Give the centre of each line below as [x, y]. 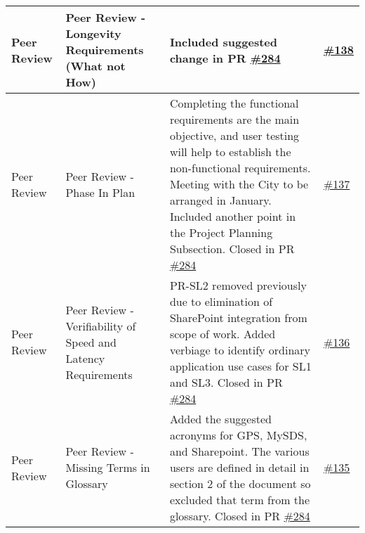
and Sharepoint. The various [239, 451]
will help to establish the [230, 152]
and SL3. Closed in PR [226, 382]
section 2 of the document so [240, 483]
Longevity [93, 33]
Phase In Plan [100, 192]
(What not [95, 66]
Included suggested [223, 41]
